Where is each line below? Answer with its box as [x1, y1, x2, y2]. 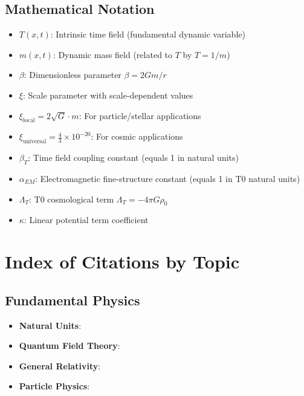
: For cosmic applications [91, 130, 183, 143]
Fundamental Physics [5, 290, 140, 309]
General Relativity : [19, 359, 101, 372]
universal [22, 138, 47, 145]
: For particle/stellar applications [79, 109, 201, 122]
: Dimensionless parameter [24, 68, 121, 81]
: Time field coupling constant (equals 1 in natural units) [28, 151, 239, 164]
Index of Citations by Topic [5, 249, 240, 274]
